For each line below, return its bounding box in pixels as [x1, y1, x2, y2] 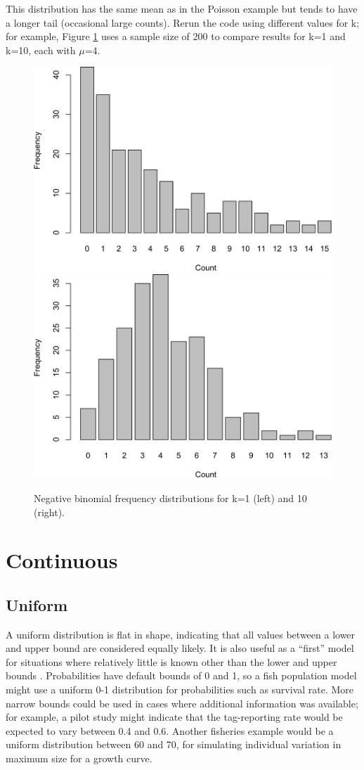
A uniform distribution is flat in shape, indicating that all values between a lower [6, 627, 356, 641]
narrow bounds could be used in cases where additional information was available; [6, 695, 358, 710]
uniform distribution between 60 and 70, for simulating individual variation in [6, 737, 342, 752]
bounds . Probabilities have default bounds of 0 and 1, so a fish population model [6, 668, 357, 683]
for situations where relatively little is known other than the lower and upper [6, 654, 337, 669]
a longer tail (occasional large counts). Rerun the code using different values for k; [6, 15, 360, 30]
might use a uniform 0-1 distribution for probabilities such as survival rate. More [6, 682, 354, 697]
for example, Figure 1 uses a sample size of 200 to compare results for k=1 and [6, 29, 346, 44]
